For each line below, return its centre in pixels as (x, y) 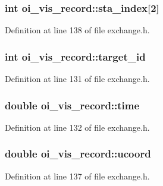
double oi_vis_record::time (72, 105)
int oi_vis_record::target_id (75, 56)
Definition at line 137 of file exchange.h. (77, 176)
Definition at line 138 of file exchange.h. (77, 30)
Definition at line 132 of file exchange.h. (77, 127)
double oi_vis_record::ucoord (78, 154)
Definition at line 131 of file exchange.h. (77, 79)
